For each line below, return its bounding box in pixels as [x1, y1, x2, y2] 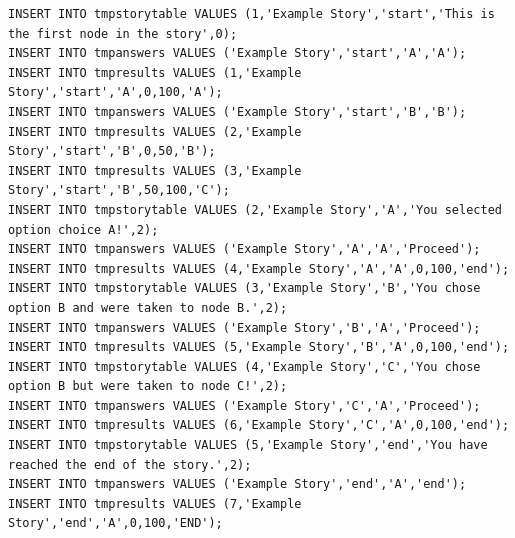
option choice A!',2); [8, 222, 159, 237]
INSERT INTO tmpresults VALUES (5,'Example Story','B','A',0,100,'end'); [8, 340, 510, 355]
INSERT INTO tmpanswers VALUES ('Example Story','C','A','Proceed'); [8, 398, 481, 413]
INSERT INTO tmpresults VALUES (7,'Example [8, 496, 302, 511]
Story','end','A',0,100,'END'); [8, 516, 223, 531]
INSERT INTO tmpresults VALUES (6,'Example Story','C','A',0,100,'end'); [8, 418, 510, 433]
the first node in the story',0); [8, 26, 238, 41]
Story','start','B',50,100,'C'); [8, 183, 230, 198]
